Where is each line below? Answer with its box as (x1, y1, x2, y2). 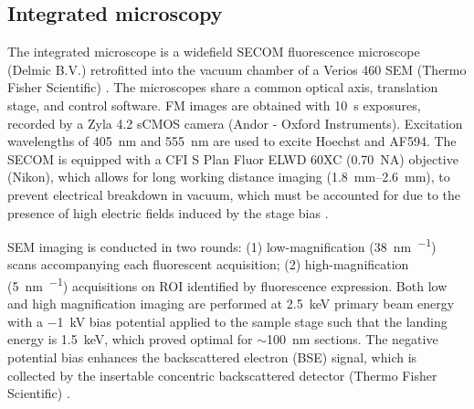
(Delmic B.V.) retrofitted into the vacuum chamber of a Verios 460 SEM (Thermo (7, 59, 467, 79)
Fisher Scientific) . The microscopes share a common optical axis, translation (7, 78, 438, 97)
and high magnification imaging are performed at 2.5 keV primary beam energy (7, 294, 455, 313)
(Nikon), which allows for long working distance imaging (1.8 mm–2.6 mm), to (7, 167, 450, 186)
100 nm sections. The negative (267, 330, 438, 349)
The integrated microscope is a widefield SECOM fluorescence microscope (7, 42, 420, 61)
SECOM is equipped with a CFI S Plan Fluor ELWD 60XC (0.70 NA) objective (7, 149, 458, 168)
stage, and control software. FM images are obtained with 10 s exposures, (7, 95, 421, 114)
